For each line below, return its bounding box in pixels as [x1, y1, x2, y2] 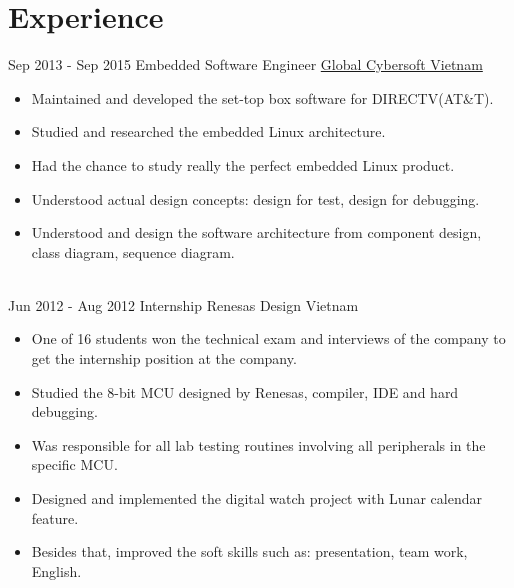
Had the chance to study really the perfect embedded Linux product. [31, 154, 455, 175]
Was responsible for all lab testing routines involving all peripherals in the [31, 434, 486, 455]
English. [31, 560, 82, 581]
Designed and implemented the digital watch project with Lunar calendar [31, 488, 482, 509]
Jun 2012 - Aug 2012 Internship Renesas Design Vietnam [8, 294, 359, 315]
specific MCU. [31, 454, 118, 475]
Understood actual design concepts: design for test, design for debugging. [31, 188, 480, 209]
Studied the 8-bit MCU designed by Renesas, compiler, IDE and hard [31, 381, 459, 402]
